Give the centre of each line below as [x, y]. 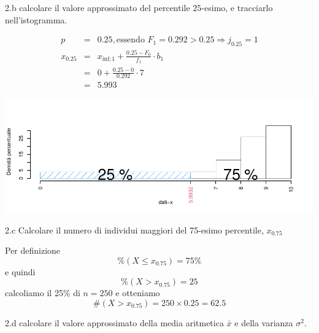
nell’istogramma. [36, 19]
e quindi [20, 271]
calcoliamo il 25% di [43, 293]
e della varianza [264, 322]
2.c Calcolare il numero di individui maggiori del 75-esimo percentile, [134, 229]
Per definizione [33, 250]
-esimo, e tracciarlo [237, 7]
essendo [130, 40]
